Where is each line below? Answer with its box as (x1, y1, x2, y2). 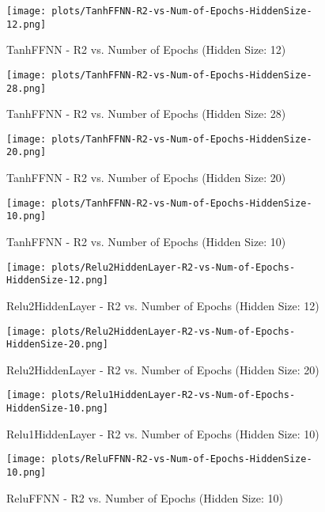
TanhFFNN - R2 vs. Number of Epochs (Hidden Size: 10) (6, 233, 286, 250)
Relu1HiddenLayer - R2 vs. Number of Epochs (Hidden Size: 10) (6, 425, 319, 442)
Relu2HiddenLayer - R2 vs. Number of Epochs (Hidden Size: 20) (6, 361, 319, 377)
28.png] (6, 82, 47, 94)
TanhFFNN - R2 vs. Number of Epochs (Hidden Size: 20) (6, 169, 286, 186)
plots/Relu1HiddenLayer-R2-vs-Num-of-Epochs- (51, 389, 296, 401)
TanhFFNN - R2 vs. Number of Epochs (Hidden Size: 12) (6, 41, 286, 58)
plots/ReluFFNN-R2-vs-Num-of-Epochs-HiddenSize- (51, 453, 312, 465)
